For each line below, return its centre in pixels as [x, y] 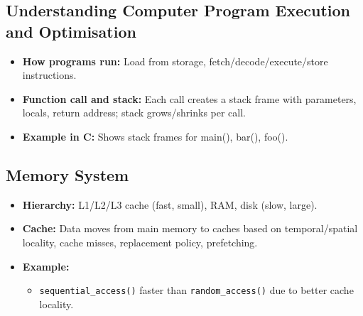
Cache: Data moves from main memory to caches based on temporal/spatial [190, 228]
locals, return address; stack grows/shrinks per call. [134, 113]
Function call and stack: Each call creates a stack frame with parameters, [189, 98]
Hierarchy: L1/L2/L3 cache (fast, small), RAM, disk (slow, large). [170, 204]
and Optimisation [71, 31]
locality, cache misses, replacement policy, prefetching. [140, 242]
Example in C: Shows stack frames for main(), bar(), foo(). [155, 136]
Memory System [67, 174]
